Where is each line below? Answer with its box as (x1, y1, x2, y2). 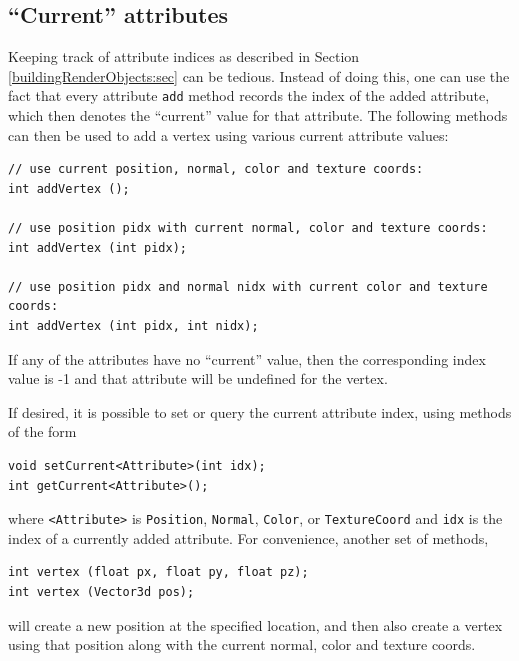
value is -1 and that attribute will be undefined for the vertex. (8, 368, 388, 389)
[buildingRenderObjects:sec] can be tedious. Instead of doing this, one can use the (8, 65, 510, 86)
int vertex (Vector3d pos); (8, 584, 195, 599)
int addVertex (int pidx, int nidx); (8, 318, 259, 333)
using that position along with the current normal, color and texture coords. (8, 634, 476, 655)
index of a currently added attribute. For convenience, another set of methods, (8, 527, 489, 548)
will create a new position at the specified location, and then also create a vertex (8, 614, 503, 635)
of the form (8, 421, 77, 442)
